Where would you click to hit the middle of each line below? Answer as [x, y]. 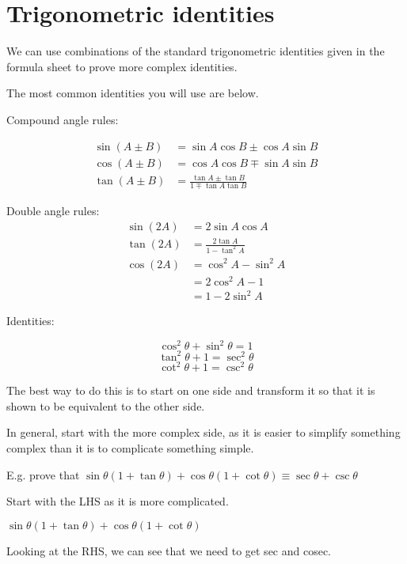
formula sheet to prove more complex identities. [122, 66]
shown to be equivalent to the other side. [106, 405]
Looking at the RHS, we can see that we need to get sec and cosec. [169, 550]
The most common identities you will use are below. [133, 93]
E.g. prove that [43, 474]
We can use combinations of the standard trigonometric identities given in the [196, 51]
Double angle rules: [53, 210]
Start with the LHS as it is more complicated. [118, 501]
